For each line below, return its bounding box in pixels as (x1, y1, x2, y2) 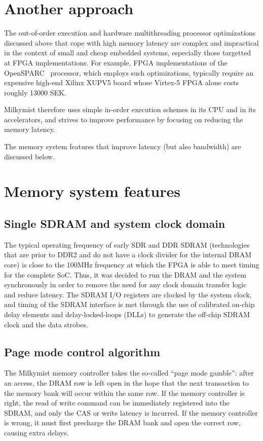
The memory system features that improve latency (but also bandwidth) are (4, 141, 241, 152)
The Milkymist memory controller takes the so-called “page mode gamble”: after (4, 367, 254, 378)
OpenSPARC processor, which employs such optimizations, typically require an (4, 67, 254, 78)
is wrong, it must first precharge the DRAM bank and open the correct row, (4, 417, 241, 428)
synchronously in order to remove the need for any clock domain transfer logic (4, 279, 247, 290)
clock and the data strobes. (4, 319, 88, 329)
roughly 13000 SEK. (4, 87, 66, 97)
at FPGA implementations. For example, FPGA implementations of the (4, 57, 228, 67)
